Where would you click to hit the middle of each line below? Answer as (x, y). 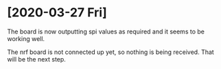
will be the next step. (37, 59)
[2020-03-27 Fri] (57, 13)
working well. (26, 38)
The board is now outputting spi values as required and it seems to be (106, 31)
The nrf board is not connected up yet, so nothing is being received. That (110, 52)
